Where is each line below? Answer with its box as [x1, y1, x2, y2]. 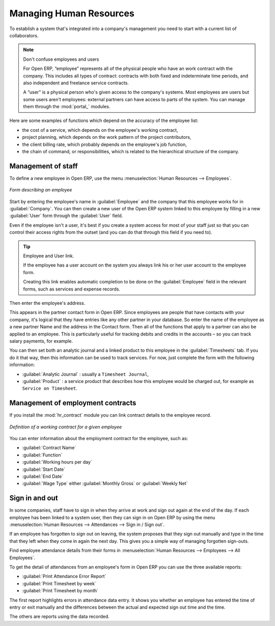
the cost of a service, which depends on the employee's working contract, [22, 127, 178, 133]
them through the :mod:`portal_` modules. [23, 104, 111, 110]
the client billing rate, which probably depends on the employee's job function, [22, 141, 187, 148]
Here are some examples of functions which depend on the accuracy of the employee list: [9, 117, 199, 124]
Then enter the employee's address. [9, 300, 86, 306]
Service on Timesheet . [22, 386, 77, 392]
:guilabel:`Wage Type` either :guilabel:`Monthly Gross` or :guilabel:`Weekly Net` [22, 480, 188, 487]
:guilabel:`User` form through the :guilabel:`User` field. [9, 212, 123, 219]
